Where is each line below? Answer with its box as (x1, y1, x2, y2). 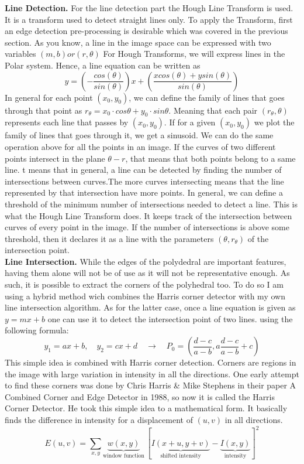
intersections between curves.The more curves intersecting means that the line (5, 175, 284, 187)
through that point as (5, 104, 82, 116)
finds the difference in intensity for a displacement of (5, 414, 193, 426)
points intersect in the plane (5, 152, 105, 164)
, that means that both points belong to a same (125, 152, 296, 164)
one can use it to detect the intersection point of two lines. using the (47, 312, 293, 325)
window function (102, 453, 145, 459)
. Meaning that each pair (168, 104, 258, 116)
